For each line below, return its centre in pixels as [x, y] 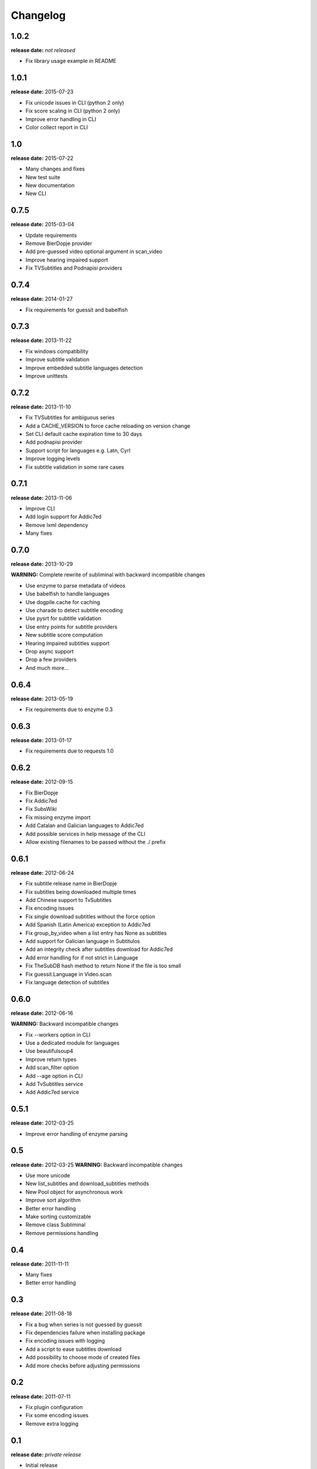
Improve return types [51, 1059]
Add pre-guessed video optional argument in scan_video [94, 251]
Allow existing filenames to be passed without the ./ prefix [96, 842]
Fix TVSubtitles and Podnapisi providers [74, 268]
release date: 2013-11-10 [41, 407]
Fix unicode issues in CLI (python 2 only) [75, 102]
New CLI [36, 193]
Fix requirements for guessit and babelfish [77, 310]
